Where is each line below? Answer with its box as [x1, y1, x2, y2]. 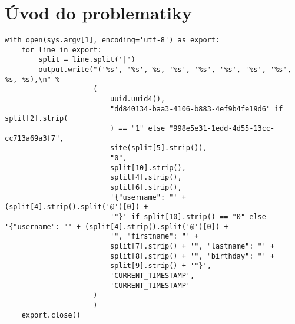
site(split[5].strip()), [110, 144, 207, 153]
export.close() [21, 310, 81, 319]
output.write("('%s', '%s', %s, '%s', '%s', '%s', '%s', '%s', [38, 65, 291, 74]
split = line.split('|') [38, 55, 135, 64]
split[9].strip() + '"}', [110, 262, 211, 270]
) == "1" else [110, 124, 165, 133]
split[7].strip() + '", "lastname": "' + [110, 242, 275, 250]
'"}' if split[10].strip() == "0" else [110, 212, 266, 221]
